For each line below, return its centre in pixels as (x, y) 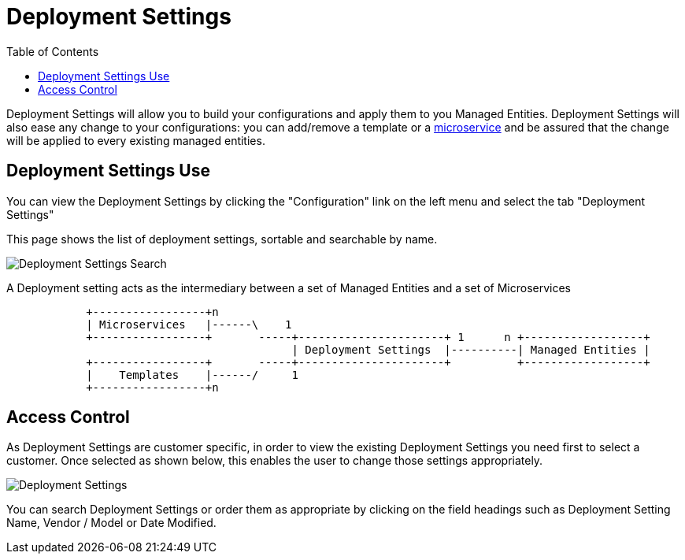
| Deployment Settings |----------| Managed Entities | (471, 349)
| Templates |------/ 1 (192, 375)
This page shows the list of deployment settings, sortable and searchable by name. (222, 239)
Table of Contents (53, 51)
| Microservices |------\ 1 (189, 324)
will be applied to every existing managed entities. (136, 140)
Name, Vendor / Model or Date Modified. (111, 523)
